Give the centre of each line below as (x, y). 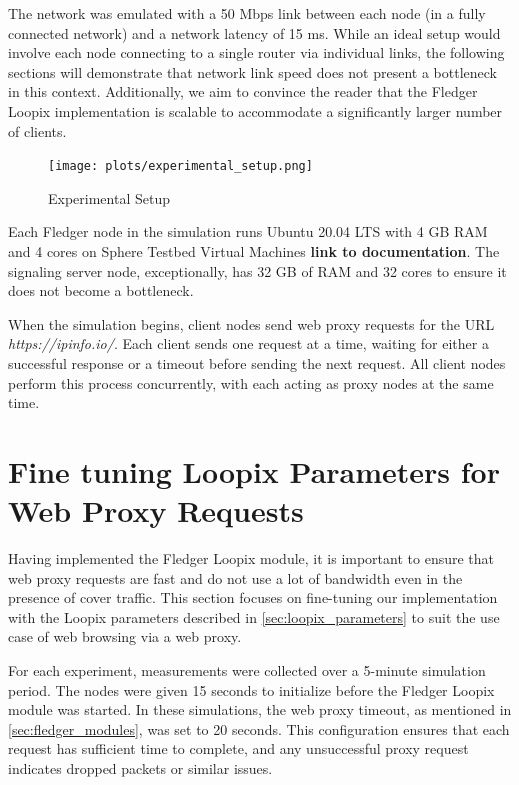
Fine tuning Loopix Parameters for (254, 470)
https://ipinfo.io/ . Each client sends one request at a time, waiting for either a (248, 343)
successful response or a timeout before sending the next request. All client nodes (257, 362)
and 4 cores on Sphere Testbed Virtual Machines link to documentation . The (254, 251)
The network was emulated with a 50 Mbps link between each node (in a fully (247, 13)
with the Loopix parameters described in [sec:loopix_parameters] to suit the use (254, 616)
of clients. (37, 130)
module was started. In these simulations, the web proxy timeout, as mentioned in (260, 709)
